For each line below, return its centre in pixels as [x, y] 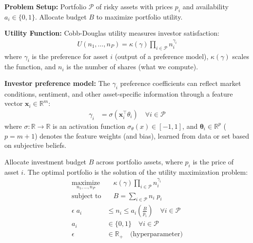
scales [241, 56]
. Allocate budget [61, 16]
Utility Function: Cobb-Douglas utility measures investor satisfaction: [112, 33]
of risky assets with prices [135, 6]
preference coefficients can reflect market [181, 83]
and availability [205, 6]
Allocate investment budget [46, 161]
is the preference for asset [70, 56]
